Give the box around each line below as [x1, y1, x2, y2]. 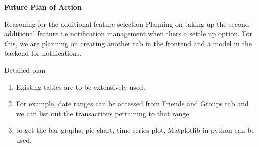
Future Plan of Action [4, 2, 82, 12]
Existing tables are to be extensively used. [16, 81, 145, 92]
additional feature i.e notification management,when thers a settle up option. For [4, 28, 252, 39]
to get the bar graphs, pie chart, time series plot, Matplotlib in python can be [16, 125, 255, 135]
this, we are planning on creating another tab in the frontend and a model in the [4, 38, 252, 48]
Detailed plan [4, 64, 46, 75]
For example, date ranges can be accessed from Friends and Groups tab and [16, 98, 249, 109]
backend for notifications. [4, 48, 82, 58]
